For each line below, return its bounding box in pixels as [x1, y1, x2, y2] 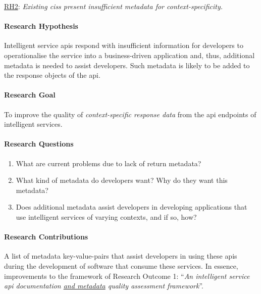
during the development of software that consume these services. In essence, [4, 260, 238, 271]
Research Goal [4, 89, 56, 100]
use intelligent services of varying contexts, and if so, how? [16, 211, 197, 222]
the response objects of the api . [4, 70, 100, 80]
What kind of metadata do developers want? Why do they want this [16, 175, 228, 185]
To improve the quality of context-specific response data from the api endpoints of [4, 109, 256, 119]
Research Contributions [4, 231, 88, 242]
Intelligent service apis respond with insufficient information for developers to [4, 40, 243, 51]
